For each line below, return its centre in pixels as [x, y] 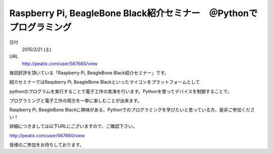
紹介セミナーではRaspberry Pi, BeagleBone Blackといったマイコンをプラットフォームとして [105, 82]
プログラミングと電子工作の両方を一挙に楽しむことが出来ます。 [76, 100]
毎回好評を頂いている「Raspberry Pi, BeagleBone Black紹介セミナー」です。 [89, 73]
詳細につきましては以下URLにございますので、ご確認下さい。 [73, 126]
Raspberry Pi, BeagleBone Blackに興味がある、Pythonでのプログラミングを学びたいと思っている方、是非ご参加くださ [132, 110]
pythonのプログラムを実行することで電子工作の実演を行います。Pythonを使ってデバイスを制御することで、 [121, 91]
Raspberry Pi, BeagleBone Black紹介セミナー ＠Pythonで [133, 13]
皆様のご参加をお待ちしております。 [47, 145]
